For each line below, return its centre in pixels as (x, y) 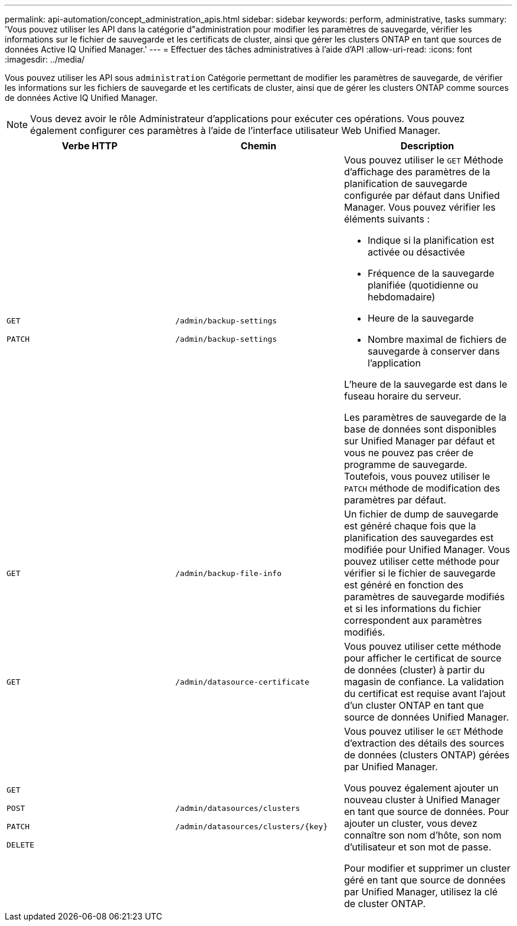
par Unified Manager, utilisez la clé (421, 892)
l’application (394, 363)
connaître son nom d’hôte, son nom (423, 835)
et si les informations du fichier (413, 608)
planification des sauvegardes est (419, 538)
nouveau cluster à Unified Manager (422, 800)
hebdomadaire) (401, 297)
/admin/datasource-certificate (242, 682)
